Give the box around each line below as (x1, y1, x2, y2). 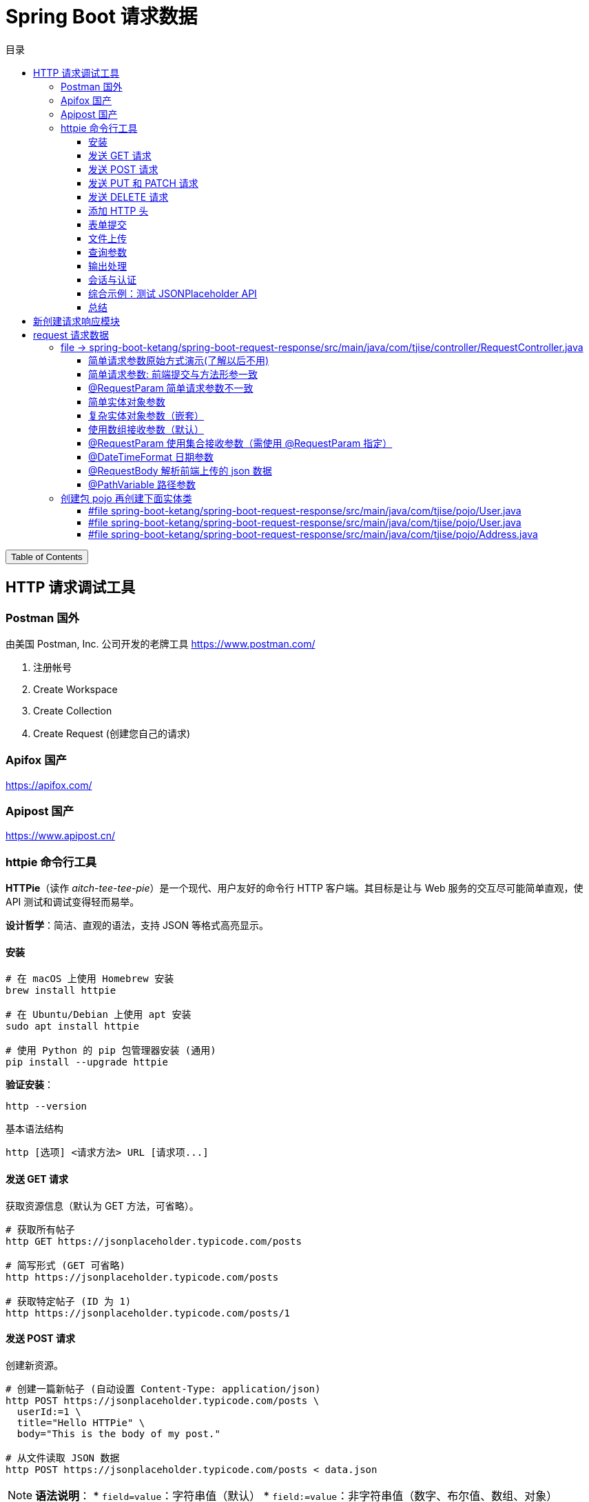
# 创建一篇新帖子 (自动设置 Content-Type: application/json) (6, 1383, 321, 1394)
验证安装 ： (6, 1079, 54, 1091)
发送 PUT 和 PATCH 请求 (88, 177, 198, 189)
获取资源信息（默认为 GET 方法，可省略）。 (6, 1199, 199, 1212)
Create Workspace (33, 683, 118, 695)
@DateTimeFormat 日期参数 (88, 450, 214, 463)
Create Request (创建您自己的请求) (33, 727, 191, 739)
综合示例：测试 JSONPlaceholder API (88, 287, 257, 299)
